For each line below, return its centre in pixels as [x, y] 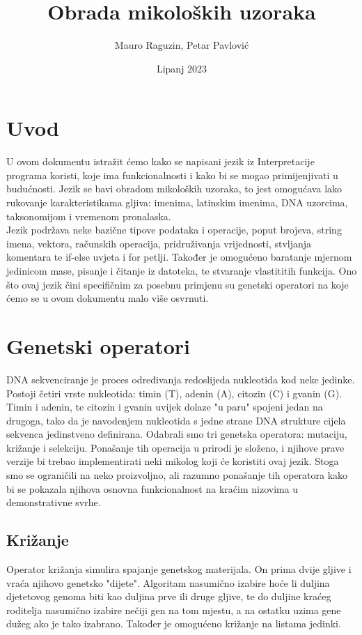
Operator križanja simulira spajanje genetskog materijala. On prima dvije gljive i [179, 569]
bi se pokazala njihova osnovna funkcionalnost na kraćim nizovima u [152, 488]
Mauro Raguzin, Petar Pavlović [182, 45]
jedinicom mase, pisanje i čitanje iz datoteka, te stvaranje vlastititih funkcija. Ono [182, 270]
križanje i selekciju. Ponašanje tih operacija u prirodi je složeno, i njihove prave [175, 447]
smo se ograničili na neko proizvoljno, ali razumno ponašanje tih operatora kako [177, 475]
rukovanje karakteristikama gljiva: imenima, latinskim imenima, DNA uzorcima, [177, 202]
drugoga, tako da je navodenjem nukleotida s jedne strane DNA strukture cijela [176, 420]
